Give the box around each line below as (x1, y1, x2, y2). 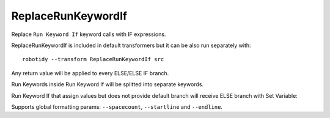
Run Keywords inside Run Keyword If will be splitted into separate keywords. (11, 81, 204, 88)
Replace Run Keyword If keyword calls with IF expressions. (11, 31, 166, 38)
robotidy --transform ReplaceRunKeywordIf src (22, 56, 164, 63)
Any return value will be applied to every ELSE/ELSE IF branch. (11, 69, 169, 76)
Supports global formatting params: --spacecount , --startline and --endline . (11, 103, 223, 110)
